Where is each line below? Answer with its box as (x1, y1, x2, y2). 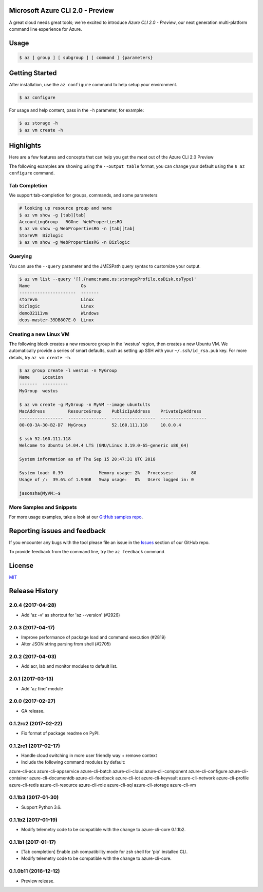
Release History (9, 587, 58, 595)
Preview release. (21, 878, 55, 884)
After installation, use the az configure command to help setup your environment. (9, 82, 178, 88)
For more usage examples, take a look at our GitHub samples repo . (9, 514, 143, 520)
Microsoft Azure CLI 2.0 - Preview (9, 6, 114, 15)
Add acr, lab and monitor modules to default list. (21, 663, 118, 669)
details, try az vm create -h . (9, 354, 72, 360)
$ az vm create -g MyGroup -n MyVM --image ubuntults (19, 402, 150, 407)
